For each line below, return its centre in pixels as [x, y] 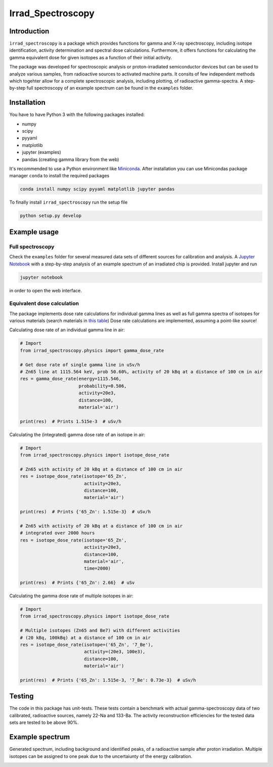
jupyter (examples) [42, 152]
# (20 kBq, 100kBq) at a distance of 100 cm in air [85, 638]
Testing [21, 696]
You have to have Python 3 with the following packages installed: [77, 114]
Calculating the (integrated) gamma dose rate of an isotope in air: [77, 434]
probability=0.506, [103, 386]
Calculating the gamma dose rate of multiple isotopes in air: [71, 596]
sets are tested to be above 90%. [44, 722]
